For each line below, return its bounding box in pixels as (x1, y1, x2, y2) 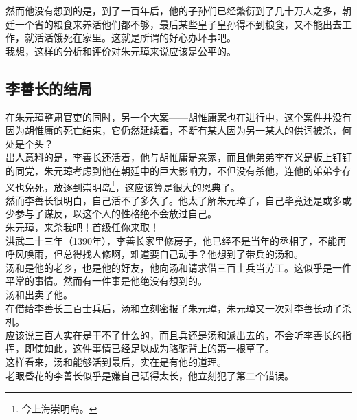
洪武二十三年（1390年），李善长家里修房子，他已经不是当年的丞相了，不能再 (5, 233, 347, 247)
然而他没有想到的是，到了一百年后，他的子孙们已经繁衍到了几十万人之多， (5, 3, 342, 17)
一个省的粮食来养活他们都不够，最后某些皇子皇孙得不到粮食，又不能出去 (14, 16, 342, 31)
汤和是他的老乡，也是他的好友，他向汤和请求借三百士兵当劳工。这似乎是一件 (5, 260, 352, 274)
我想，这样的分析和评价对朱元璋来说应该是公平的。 (5, 43, 236, 58)
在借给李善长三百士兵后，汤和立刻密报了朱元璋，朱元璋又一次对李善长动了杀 (5, 300, 352, 315)
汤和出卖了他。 (5, 287, 73, 301)
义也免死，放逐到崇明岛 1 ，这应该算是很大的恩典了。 (5, 177, 240, 194)
